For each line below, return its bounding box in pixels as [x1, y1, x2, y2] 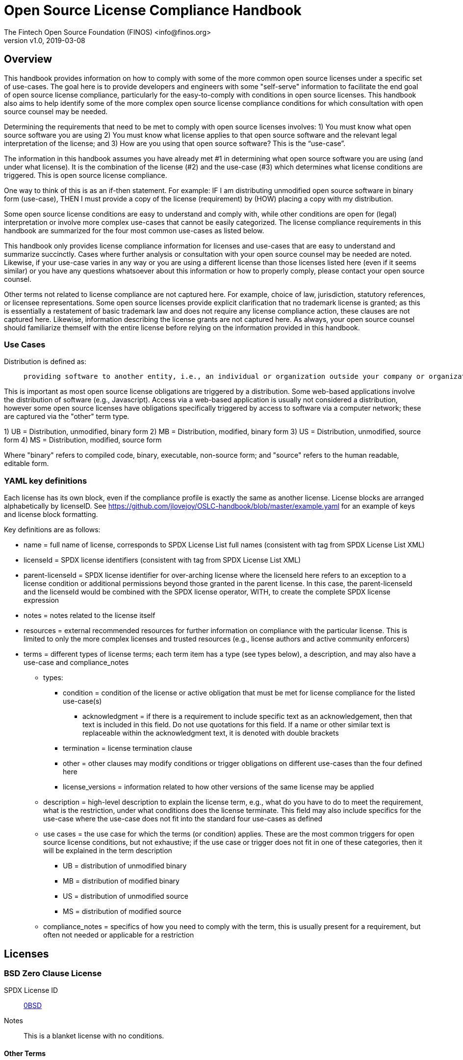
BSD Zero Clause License [4, 968, 102, 978]
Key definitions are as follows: [4, 525, 101, 534]
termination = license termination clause [63, 744, 192, 753]
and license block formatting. [4, 510, 98, 519]
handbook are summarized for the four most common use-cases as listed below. [4, 226, 264, 235]
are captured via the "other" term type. [4, 412, 129, 421]
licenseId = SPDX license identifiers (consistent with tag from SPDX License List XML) [24, 556, 301, 565]
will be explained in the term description [43, 846, 172, 855]
